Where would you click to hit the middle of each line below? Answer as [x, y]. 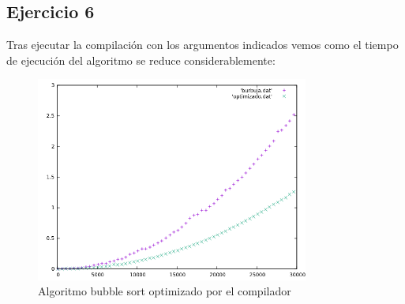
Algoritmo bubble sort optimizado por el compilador [165, 291]
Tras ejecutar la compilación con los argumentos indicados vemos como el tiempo [202, 45]
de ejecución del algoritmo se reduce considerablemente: [141, 60]
